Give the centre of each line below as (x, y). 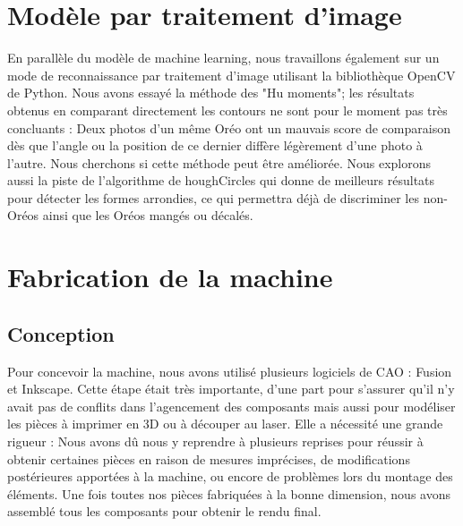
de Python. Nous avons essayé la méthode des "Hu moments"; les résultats (211, 93)
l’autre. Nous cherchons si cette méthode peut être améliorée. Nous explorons (219, 162)
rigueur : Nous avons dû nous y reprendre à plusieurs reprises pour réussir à (215, 441)
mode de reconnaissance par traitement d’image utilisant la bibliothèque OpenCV (231, 75)
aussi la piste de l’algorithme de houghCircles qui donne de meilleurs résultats (221, 180)
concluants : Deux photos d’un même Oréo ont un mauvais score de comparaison (229, 127)
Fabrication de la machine (170, 277)
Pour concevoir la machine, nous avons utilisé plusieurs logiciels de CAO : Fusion (230, 371)
